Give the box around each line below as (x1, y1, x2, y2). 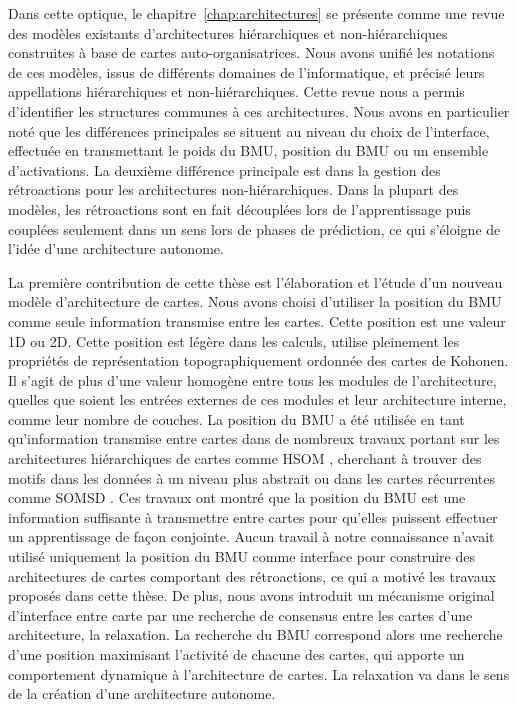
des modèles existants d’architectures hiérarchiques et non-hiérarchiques (8, 22, 448, 43)
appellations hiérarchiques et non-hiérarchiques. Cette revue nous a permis (8, 81, 465, 102)
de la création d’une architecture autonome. (8, 683, 276, 704)
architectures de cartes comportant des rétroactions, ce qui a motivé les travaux (8, 565, 496, 586)
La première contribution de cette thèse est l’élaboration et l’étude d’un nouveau (8, 271, 503, 292)
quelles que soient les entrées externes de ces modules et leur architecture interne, (8, 389, 507, 410)
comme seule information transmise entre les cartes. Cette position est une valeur (8, 310, 506, 331)
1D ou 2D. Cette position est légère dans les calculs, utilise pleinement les (8, 330, 460, 351)
